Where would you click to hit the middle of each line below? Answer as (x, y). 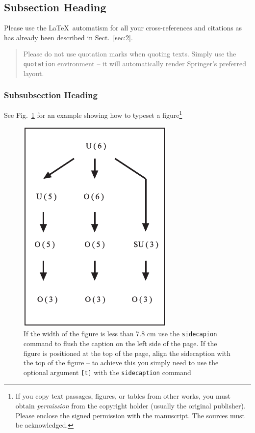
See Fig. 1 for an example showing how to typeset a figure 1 (93, 114)
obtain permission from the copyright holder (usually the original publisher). (130, 405)
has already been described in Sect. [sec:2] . (68, 37)
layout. (34, 73)
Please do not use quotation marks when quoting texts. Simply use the (130, 54)
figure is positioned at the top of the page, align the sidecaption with (127, 353)
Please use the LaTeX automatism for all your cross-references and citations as (123, 28)
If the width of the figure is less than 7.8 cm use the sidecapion (120, 334)
